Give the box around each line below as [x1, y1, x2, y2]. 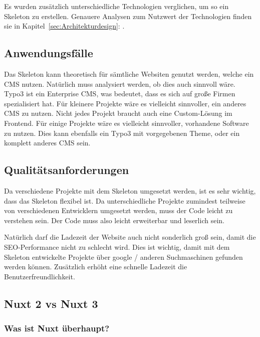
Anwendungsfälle [4, 45, 93, 61]
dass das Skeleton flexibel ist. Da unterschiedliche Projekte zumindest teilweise [4, 195, 245, 206]
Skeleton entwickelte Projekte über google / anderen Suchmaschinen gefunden [4, 251, 243, 262]
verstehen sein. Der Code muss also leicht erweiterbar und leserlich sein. [4, 215, 224, 225]
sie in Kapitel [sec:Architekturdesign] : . [4, 21, 125, 31]
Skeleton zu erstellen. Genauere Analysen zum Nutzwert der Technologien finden [4, 11, 252, 21]
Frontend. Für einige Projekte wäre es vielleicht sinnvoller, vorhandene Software [4, 117, 249, 128]
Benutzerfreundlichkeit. [4, 271, 75, 281]
